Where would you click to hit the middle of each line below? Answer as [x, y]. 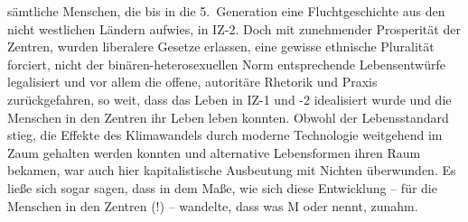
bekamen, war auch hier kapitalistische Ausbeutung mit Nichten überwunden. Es [232, 170]
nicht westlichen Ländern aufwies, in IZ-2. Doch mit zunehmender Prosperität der [234, 28]
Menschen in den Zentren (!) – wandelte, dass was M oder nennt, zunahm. [213, 205]
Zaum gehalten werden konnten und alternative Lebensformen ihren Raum [214, 152]
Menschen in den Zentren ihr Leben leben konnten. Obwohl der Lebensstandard [228, 117]
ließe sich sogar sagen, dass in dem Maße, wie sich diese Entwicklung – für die [222, 187]
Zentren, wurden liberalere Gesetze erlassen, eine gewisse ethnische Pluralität [221, 46]
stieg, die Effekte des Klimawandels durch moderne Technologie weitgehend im [225, 135]
